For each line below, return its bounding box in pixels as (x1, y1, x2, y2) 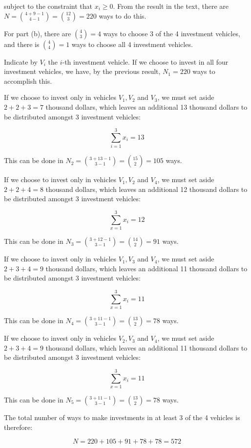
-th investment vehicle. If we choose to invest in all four (62, 56, 229, 67)
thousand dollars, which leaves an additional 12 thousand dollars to (45, 184, 248, 194)
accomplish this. (4, 75, 52, 86)
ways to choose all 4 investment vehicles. (71, 39, 193, 49)
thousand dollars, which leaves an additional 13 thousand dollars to (45, 101, 248, 112)
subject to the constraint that (4, 1, 93, 11)
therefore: (4, 422, 33, 432)
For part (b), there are (4, 28, 71, 38)
